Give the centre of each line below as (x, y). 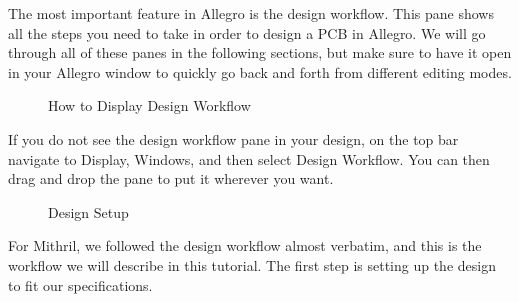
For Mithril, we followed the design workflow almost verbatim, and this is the (245, 245)
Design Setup (88, 211)
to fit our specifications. (80, 284)
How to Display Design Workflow (149, 105)
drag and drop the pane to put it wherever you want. (171, 178)
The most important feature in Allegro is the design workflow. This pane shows (251, 13)
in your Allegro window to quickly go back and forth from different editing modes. (260, 71)
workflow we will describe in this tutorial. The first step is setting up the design (252, 264)
